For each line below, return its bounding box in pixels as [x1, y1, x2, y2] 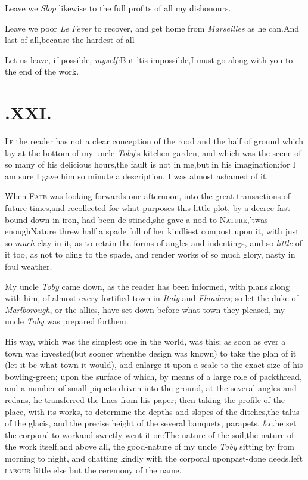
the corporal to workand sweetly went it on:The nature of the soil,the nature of [5, 428, 294, 441]
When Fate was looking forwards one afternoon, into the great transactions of [5, 190, 291, 202]
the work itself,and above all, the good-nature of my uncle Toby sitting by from [5, 440, 294, 453]
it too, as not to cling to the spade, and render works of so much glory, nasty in [5, 248, 295, 261]
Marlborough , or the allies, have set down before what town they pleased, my [5, 303, 285, 315]
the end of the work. [5, 65, 79, 78]
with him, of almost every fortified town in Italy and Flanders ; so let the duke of [5, 292, 298, 304]
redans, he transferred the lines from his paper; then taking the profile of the [5, 393, 285, 405]
